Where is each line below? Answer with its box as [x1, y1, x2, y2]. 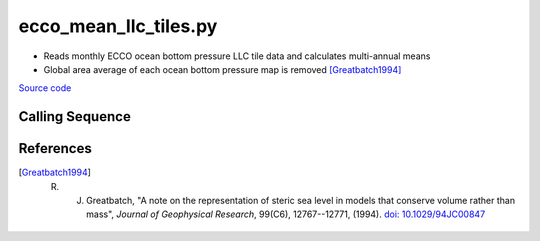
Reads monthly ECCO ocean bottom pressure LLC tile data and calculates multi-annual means [43, 50, 431, 62]
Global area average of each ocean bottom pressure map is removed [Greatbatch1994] [43, 63, 402, 75]
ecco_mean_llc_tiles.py [18, 15, 218, 37]
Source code [18, 82, 72, 94]
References [18, 140, 92, 157]
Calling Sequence [18, 108, 132, 125]
